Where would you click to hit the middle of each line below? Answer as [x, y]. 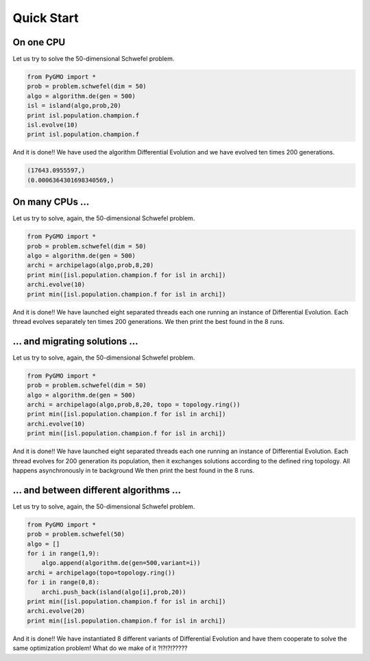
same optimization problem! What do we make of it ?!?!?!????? [100, 648]
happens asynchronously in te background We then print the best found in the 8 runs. [134, 470]
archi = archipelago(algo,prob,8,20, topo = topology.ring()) [134, 405]
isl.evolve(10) [52, 125]
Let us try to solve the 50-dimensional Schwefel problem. [94, 59]
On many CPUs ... [51, 202]
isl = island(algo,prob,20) [74, 106]
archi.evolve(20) [56, 611]
